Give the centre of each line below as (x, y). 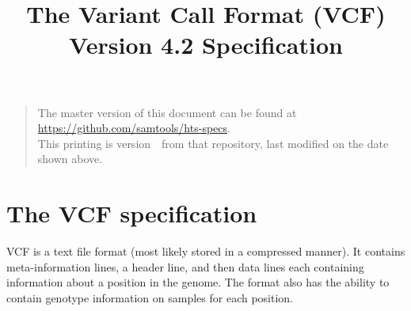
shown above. (70, 159)
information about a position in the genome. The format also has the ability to (198, 282)
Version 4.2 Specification (206, 45)
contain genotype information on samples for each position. (150, 297)
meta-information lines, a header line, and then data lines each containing (185, 266)
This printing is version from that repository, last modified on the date (213, 143)
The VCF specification (132, 213)
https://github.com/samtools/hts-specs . (134, 128)
